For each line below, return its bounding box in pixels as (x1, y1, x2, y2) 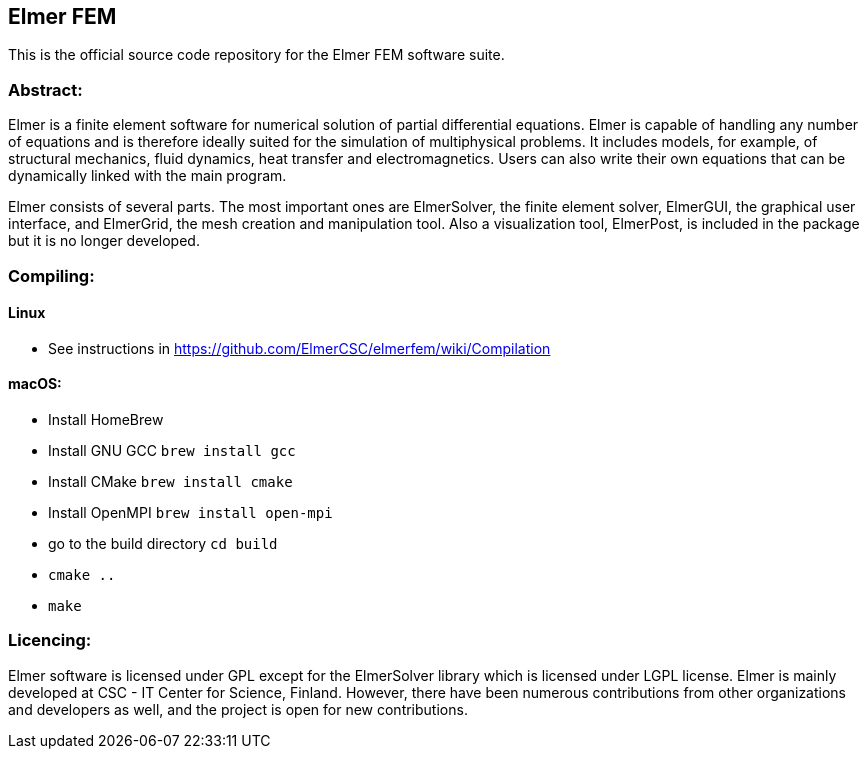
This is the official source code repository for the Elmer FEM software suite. (8, 46, 505, 64)
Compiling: (8, 265, 95, 286)
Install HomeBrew (48, 410, 164, 428)
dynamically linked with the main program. (8, 167, 287, 185)
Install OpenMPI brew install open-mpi (48, 503, 333, 521)
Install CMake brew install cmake (48, 472, 293, 490)
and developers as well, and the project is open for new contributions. (8, 700, 468, 718)
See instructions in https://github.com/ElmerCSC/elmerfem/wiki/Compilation (48, 339, 551, 357)
